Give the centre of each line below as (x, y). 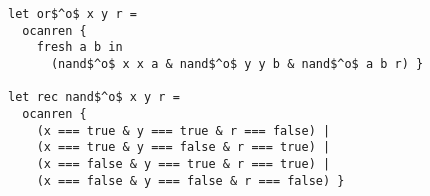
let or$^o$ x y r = (72, 14)
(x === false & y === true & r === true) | (183, 163)
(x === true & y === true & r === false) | (183, 130)
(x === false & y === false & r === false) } (190, 180)
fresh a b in (79, 47)
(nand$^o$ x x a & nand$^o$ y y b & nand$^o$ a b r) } (237, 63)
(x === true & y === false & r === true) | (183, 147)
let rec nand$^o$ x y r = (94, 97)
